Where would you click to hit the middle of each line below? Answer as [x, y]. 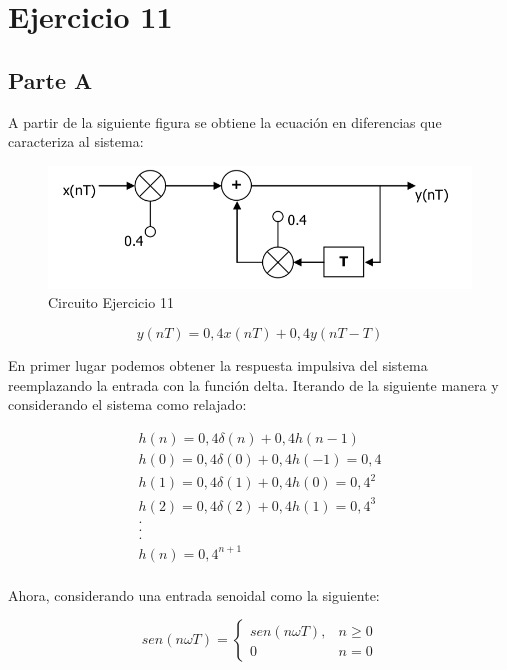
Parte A [50, 79]
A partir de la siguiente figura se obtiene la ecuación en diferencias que [225, 121]
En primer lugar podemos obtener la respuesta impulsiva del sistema [218, 365]
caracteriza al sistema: [76, 141]
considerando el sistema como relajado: [127, 404]
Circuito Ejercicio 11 [111, 302]
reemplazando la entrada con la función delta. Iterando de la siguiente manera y [253, 384]
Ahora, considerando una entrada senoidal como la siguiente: [194, 594]
